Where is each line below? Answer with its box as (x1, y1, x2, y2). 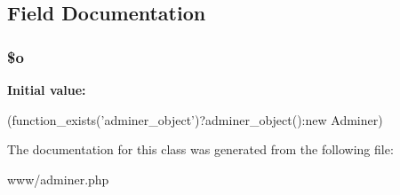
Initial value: (7, 81, 86, 98)
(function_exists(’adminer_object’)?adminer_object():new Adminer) (7, 110, 383, 129)
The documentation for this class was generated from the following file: (7, 140, 394, 159)
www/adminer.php (7, 169, 109, 188)
